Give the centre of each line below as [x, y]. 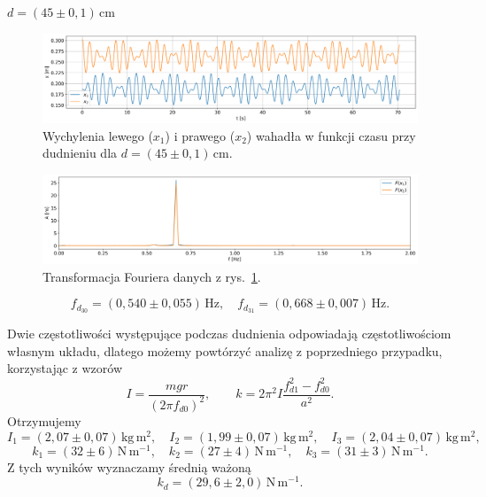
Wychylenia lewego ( [98, 135]
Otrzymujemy [44, 420]
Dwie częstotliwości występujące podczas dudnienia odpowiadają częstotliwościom [229, 334]
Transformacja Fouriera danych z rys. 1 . [152, 276]
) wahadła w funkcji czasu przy [331, 135]
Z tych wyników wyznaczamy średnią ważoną [129, 466]
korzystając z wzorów [65, 368]
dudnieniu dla [80, 153]
